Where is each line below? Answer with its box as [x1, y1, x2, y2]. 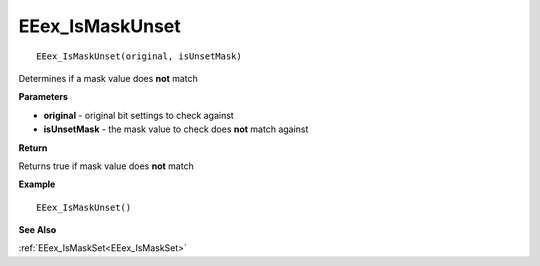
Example [18, 178, 56, 190]
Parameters [18, 91, 69, 103]
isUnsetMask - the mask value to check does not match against [43, 123, 309, 135]
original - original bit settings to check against [43, 109, 234, 121]
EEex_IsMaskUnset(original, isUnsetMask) [36, 50, 242, 62]
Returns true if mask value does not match [18, 160, 194, 172]
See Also [18, 224, 57, 236]
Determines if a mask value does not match [18, 72, 199, 84]
